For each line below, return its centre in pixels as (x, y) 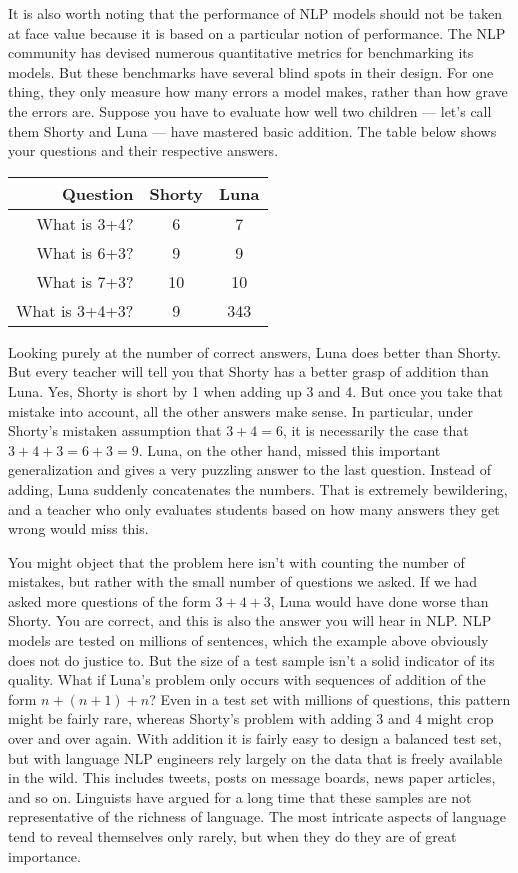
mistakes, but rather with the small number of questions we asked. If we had (243, 581)
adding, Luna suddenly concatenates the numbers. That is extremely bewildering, (258, 488)
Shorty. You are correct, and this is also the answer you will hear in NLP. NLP (250, 620)
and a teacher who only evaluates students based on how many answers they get (254, 508)
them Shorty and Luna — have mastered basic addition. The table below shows (252, 130)
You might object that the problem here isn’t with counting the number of (236, 561)
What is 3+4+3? (75, 310)
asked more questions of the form (109, 600)
